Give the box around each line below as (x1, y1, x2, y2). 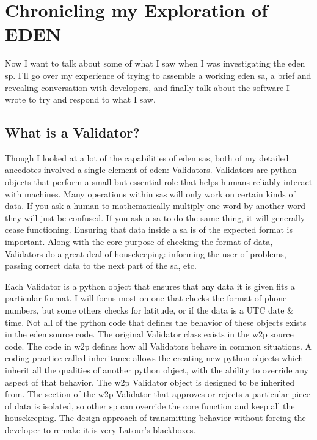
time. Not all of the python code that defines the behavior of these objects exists (5, 315, 307, 328)
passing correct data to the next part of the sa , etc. (5, 259, 197, 272)
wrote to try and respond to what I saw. (5, 93, 156, 106)
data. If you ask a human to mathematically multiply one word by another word (5, 199, 306, 212)
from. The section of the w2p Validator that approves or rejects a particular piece (5, 387, 310, 400)
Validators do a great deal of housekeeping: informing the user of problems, (5, 247, 286, 260)
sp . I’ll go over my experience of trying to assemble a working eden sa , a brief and (5, 68, 312, 81)
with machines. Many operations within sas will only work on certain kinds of (5, 187, 296, 200)
